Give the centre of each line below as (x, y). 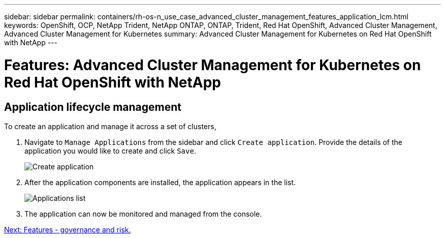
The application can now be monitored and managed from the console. (143, 214)
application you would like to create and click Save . (110, 151)
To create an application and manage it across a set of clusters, (110, 126)
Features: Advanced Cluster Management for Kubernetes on (213, 65)
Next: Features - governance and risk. (68, 229)
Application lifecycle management (93, 107)
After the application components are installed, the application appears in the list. (160, 182)
